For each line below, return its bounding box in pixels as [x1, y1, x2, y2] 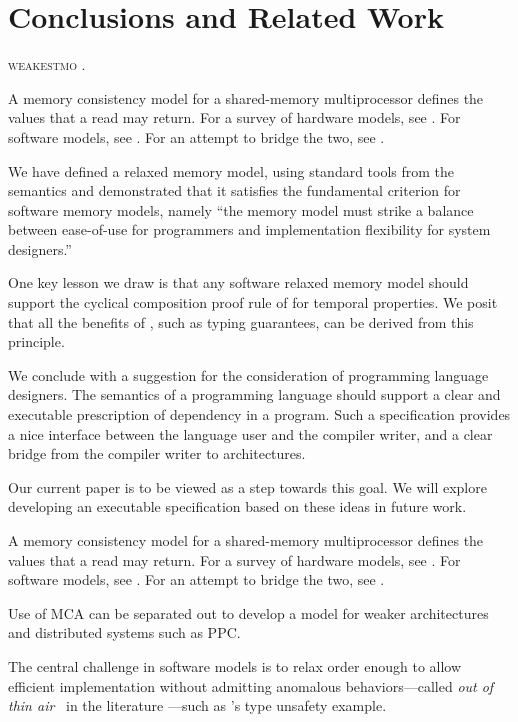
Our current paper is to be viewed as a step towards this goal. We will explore [8, 476, 487, 497]
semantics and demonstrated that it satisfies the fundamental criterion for [8, 180, 461, 201]
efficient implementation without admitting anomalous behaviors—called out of [8, 675, 494, 696]
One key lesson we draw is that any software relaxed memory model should [8, 272, 469, 293]
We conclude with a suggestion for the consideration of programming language [8, 364, 489, 385]
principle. [8, 331, 65, 352]
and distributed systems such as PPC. [8, 622, 241, 643]
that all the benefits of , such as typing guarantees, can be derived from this [8, 311, 474, 332]
